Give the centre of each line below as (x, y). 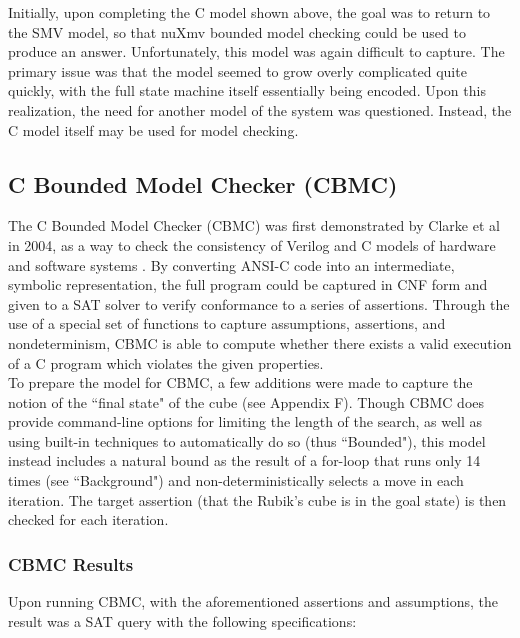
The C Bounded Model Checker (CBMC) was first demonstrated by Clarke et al (254, 225)
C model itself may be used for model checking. (153, 129)
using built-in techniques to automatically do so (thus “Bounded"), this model (247, 440)
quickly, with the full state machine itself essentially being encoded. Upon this (247, 90)
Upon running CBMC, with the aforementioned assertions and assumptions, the (253, 601)
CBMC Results (71, 563)
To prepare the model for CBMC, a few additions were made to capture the (240, 382)
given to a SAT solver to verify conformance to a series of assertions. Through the (259, 303)
